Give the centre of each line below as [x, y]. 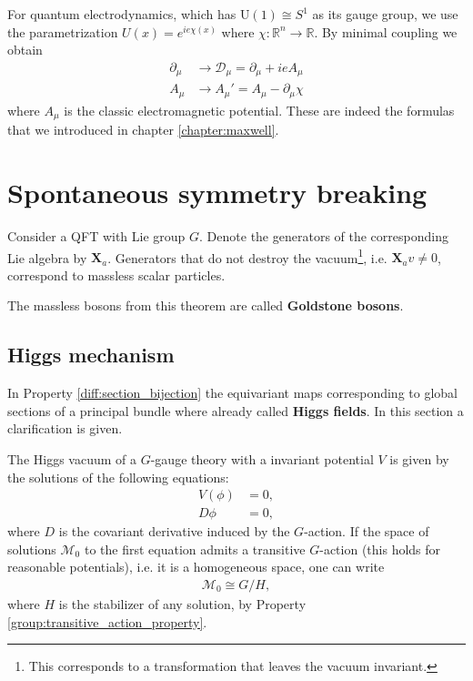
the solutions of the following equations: [118, 477]
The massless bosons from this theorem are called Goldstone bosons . [206, 305]
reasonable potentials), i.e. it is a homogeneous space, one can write [196, 567]
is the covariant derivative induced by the [174, 531]
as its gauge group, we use [385, 14]
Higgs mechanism [91, 355]
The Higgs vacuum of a [72, 458]
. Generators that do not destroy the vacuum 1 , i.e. [247, 256]
